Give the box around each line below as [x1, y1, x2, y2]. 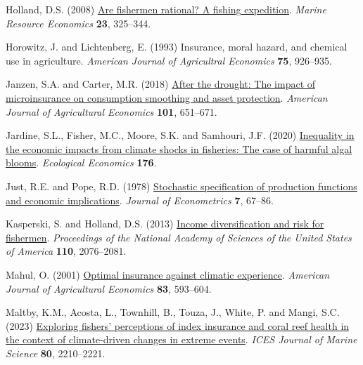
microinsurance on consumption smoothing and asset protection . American [6, 90, 328, 105]
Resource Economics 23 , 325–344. [6, 15, 151, 30]
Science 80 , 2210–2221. [6, 345, 106, 360]
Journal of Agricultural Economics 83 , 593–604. [6, 281, 212, 296]
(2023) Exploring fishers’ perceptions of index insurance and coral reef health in [6, 318, 350, 333]
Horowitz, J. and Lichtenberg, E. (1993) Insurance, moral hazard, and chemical [6, 39, 348, 54]
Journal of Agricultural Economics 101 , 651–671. [6, 104, 217, 119]
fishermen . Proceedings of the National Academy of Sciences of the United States [6, 230, 352, 244]
